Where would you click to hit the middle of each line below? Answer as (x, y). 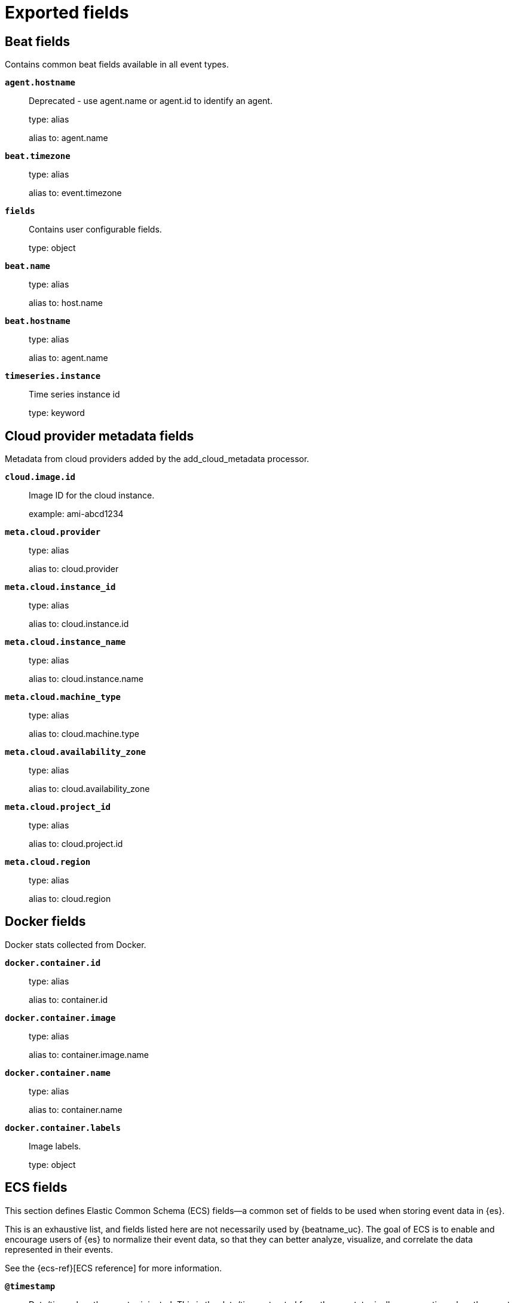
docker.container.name (58, 1073)
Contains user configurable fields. (95, 230)
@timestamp (30, 1286)
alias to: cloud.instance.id (79, 624)
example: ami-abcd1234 (76, 514)
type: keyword (57, 413)
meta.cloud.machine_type (63, 697)
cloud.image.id (40, 477)
